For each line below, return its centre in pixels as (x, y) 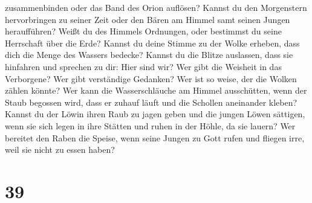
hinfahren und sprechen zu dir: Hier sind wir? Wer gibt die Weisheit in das (143, 66)
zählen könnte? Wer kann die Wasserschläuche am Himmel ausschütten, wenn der (156, 90)
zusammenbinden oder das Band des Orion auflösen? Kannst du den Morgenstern (156, 7)
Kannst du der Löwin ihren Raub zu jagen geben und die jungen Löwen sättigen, (155, 114)
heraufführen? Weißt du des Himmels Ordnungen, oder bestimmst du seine (143, 31)
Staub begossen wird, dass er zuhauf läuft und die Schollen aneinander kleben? (151, 102)
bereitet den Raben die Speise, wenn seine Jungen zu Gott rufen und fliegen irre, (155, 137)
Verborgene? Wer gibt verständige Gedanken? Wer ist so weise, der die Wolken (151, 78)
